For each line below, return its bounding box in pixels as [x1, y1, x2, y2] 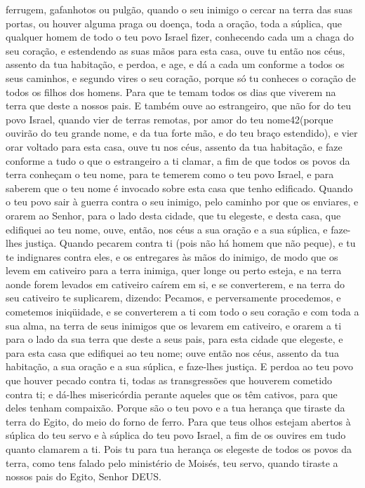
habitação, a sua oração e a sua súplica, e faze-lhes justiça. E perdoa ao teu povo [6, 359, 353, 374]
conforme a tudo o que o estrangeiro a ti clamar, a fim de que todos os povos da [6, 153, 350, 168]
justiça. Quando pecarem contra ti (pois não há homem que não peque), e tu [25, 236, 356, 250]
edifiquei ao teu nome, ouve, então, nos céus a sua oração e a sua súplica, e [6, 222, 328, 236]
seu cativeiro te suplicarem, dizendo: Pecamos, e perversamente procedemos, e [6, 290, 341, 305]
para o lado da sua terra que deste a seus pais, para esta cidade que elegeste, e [6, 332, 343, 346]
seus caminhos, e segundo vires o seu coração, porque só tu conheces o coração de [6, 70, 356, 85]
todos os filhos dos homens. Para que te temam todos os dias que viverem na [6, 84, 336, 99]
